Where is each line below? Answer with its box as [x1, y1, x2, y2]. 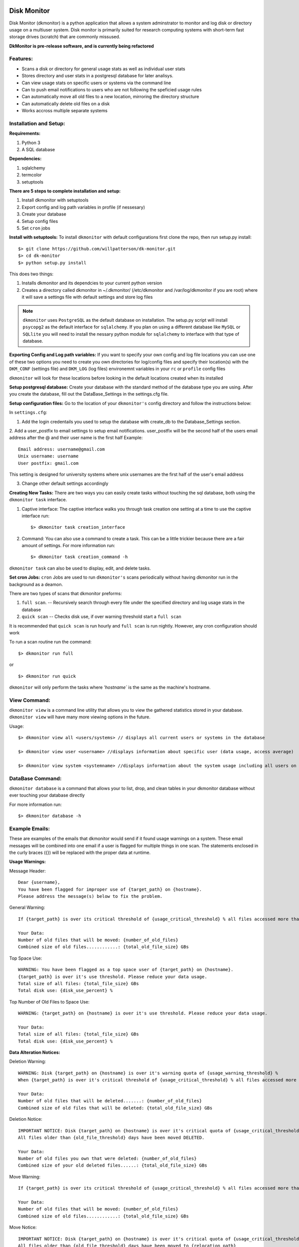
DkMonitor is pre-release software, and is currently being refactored [9, 43, 154, 49]
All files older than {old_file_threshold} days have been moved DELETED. [18, 1135, 205, 1140]
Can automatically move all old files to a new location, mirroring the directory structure [21, 94, 199, 100]
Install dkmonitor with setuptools [21, 197, 89, 203]
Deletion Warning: [9, 1058, 46, 1064]
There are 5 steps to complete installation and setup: [9, 188, 121, 194]
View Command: [9, 696, 51, 703]
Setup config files [21, 218, 58, 224]
